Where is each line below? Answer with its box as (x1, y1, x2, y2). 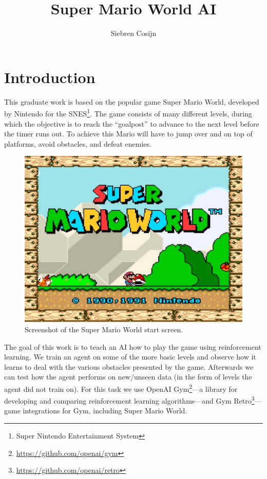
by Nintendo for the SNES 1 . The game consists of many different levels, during (4, 107, 252, 118)
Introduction (4, 66, 96, 87)
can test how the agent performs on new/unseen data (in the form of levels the (4, 371, 252, 382)
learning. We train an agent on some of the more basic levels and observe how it (4, 351, 256, 362)
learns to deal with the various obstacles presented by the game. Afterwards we (4, 361, 254, 372)
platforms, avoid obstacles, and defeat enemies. (4, 138, 151, 149)
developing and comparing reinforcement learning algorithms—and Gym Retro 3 (4, 394, 255, 406)
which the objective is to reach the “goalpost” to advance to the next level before (4, 118, 259, 129)
